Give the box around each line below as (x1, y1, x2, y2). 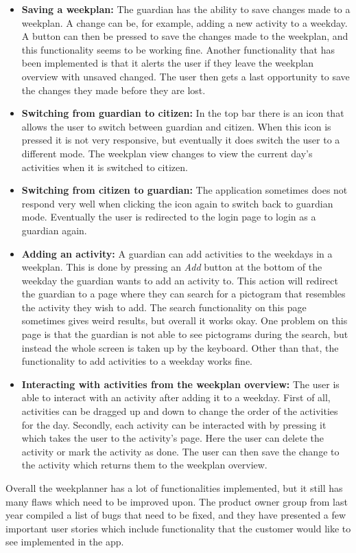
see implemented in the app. (5, 534, 124, 549)
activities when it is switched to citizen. (21, 159, 188, 174)
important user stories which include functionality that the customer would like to (5, 521, 351, 535)
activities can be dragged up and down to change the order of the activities (21, 404, 338, 418)
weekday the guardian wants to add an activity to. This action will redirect (21, 273, 338, 287)
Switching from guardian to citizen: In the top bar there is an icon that (21, 106, 344, 120)
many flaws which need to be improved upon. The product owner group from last (5, 494, 348, 508)
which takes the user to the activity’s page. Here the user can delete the (21, 431, 324, 445)
